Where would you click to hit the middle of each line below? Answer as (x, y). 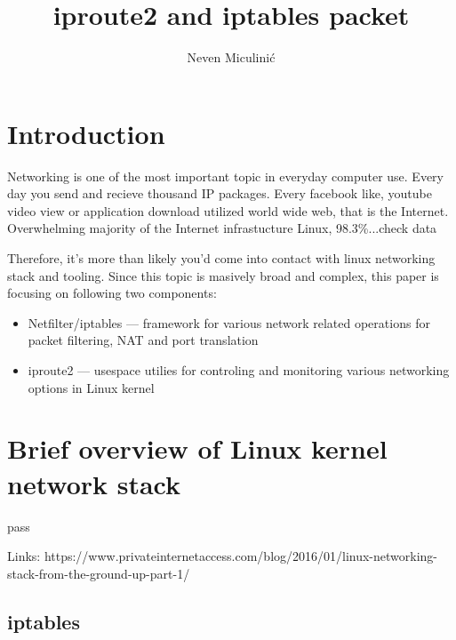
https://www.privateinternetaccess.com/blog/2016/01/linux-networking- (241, 556)
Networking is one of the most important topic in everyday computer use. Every (225, 176)
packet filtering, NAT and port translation (143, 340)
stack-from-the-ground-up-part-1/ (99, 573)
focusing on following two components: (112, 293)
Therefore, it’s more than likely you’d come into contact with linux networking (221, 258)
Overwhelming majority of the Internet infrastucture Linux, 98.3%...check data (222, 228)
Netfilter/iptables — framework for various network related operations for (229, 322)
